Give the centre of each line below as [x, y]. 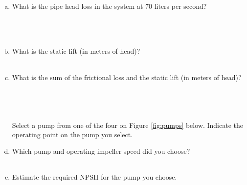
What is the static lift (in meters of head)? [76, 51]
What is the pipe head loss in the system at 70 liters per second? [109, 6]
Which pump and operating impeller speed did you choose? [101, 151]
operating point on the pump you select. [72, 134]
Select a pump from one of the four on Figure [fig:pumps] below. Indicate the [127, 125]
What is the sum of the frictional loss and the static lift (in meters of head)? [127, 77]
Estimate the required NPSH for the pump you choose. [94, 176]
